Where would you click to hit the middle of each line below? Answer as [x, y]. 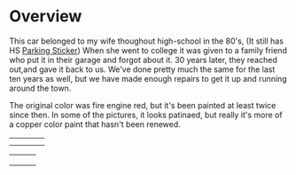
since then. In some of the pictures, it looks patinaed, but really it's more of [146, 115]
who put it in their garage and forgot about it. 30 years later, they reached [143, 60]
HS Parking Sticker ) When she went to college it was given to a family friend [148, 50]
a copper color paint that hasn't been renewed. [95, 124]
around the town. [40, 88]
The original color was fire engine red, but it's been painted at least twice [143, 105]
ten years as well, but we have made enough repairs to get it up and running [148, 78]
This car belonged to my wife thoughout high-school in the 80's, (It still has [146, 41]
